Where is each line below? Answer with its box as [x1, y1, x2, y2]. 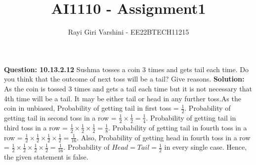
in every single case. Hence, [164, 142, 247, 152]
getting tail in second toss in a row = [4, 112, 117, 123]
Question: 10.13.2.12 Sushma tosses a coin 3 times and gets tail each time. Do [4, 64, 249, 74]
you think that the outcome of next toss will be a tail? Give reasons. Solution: [4, 74, 245, 84]
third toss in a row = [4, 122, 68, 132]
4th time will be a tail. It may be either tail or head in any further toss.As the [4, 93, 241, 103]
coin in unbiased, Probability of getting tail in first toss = [4, 103, 179, 113]
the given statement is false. [4, 152, 88, 162]
